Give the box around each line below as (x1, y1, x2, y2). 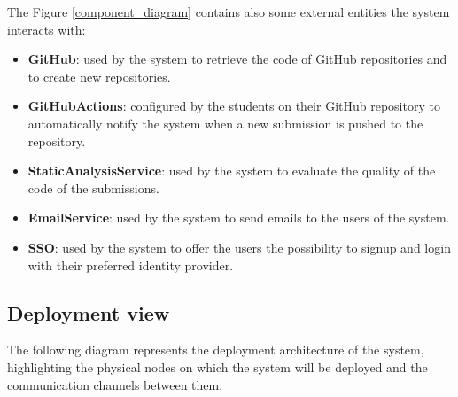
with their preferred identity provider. (27, 255, 234, 274)
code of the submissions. (27, 178, 159, 197)
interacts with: (7, 19, 86, 38)
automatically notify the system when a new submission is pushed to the (27, 113, 423, 132)
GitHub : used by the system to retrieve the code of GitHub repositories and (27, 50, 447, 68)
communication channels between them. (7, 375, 223, 393)
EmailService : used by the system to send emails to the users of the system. (27, 208, 450, 227)
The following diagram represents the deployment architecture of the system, (7, 340, 424, 359)
